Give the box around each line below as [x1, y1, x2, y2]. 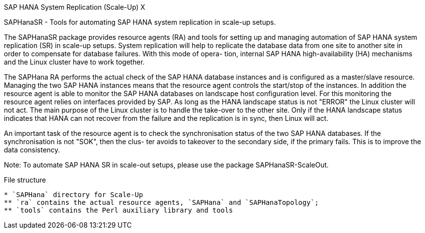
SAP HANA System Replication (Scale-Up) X [4, 3, 146, 11]
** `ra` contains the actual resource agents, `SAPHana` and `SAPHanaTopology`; [4, 199, 319, 206]
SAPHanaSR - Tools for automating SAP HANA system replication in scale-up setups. [4, 18, 276, 26]
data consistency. [4, 146, 60, 154]
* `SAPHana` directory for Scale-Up [4, 191, 143, 199]
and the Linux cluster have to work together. [4, 58, 145, 66]
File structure [4, 176, 46, 184]
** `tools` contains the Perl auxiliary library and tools [4, 206, 233, 214]
